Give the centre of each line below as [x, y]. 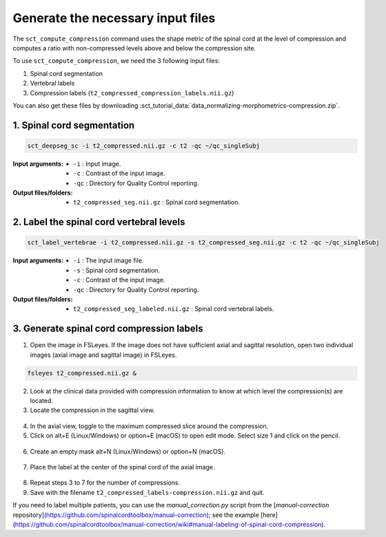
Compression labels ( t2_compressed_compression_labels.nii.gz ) [132, 92]
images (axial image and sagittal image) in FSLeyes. [103, 355]
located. [41, 401]
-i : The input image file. [109, 261]
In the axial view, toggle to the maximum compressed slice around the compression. [149, 426]
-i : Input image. [97, 164]
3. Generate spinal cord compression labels [108, 329]
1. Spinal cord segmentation [74, 125]
